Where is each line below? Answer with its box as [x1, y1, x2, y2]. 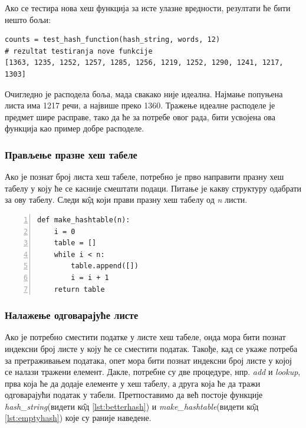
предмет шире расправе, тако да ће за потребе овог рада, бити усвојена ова [5, 110, 275, 123]
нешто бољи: [5, 13, 51, 25]
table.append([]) [71, 262, 139, 271]
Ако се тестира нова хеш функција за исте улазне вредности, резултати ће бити [5, 2, 291, 14]
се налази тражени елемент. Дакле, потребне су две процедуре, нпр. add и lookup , [5, 366, 301, 378]
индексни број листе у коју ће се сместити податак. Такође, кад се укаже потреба [5, 342, 298, 354]
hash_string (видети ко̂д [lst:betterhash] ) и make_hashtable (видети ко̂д [5, 400, 259, 412]
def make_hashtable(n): [37, 215, 130, 224]
